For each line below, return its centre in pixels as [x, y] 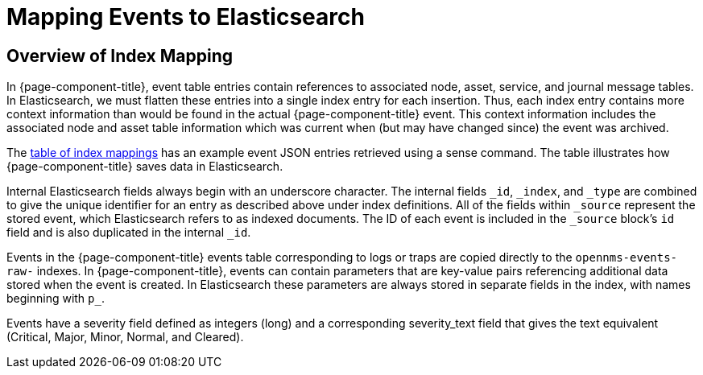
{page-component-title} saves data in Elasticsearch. [145, 167]
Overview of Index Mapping [120, 56]
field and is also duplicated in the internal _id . [129, 233]
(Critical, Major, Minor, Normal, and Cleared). [125, 337]
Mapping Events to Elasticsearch [186, 17]
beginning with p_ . [56, 299]
